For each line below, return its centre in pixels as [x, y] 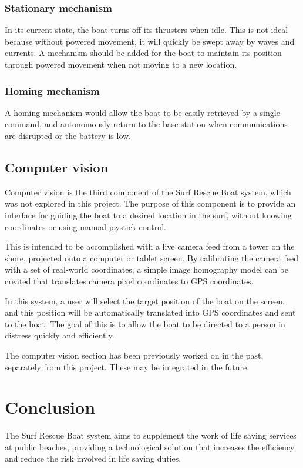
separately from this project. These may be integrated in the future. [127, 366]
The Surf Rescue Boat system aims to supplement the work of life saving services [151, 435]
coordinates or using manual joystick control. [85, 226]
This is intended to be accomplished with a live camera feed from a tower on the [150, 246]
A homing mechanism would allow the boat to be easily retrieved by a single [142, 112]
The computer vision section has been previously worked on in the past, [134, 355]
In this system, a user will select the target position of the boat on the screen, [145, 301]
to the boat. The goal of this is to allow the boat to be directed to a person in [145, 323]
